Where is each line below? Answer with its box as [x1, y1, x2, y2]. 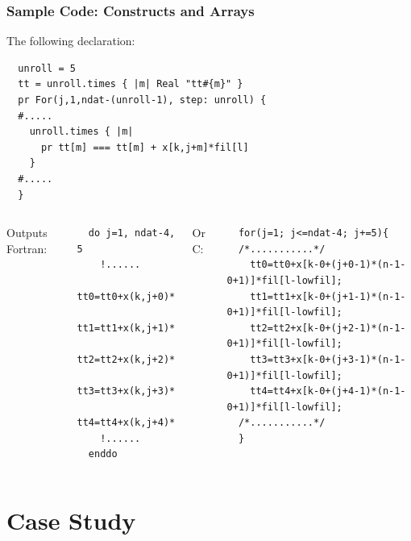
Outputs [6, 224, 48, 241]
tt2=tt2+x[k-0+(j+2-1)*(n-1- [250, 322, 406, 334]
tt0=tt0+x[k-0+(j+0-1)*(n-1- [250, 259, 406, 271]
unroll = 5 [18, 62, 76, 74]
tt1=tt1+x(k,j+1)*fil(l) [77, 322, 210, 334]
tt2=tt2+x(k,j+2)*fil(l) [77, 353, 210, 365]
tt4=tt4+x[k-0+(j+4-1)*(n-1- [250, 385, 406, 397]
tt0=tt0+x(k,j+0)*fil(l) [77, 290, 210, 302]
